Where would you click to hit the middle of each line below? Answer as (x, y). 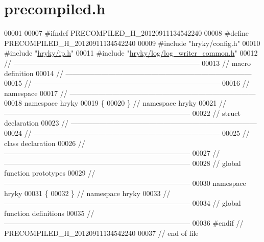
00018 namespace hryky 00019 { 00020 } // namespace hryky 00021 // (115, 103)
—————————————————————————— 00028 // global (123, 163)
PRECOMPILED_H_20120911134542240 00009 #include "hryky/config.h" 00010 (132, 43)
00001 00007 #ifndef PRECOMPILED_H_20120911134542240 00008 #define (126, 33)
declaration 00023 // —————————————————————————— (130, 123)
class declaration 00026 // (45, 143)
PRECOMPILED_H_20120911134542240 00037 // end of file (101, 233)
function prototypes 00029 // (50, 173)
